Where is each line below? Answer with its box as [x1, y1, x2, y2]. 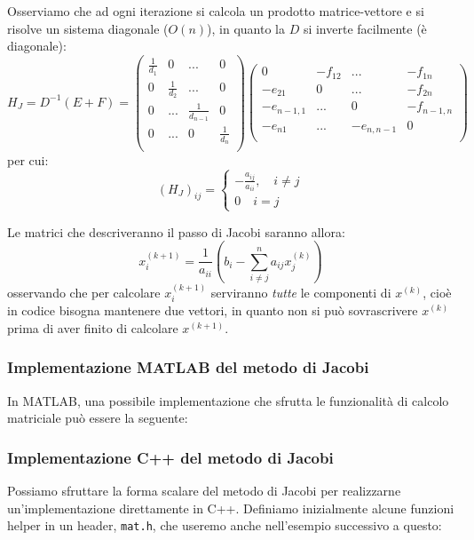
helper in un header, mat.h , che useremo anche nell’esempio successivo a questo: [7, 516, 442, 535]
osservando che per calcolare [7, 282, 161, 301]
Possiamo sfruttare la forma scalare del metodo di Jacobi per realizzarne [7, 480, 401, 499]
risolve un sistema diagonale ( [7, 19, 169, 37]
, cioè [423, 282, 452, 301]
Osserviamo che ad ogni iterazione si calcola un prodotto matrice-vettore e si [7, 2, 424, 20]
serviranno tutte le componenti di [210, 282, 391, 301]
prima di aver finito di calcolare [7, 318, 178, 337]
